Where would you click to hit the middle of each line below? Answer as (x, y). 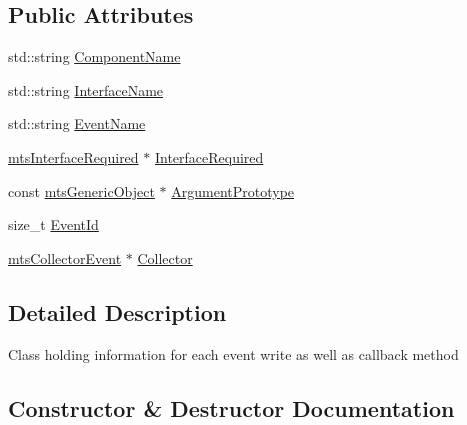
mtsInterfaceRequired (73, 156)
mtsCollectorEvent (65, 257)
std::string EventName (77, 123)
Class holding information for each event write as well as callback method (233, 353)
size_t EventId (53, 224)
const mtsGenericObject (81, 190)
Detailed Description (117, 311)
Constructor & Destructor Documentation (231, 407)
